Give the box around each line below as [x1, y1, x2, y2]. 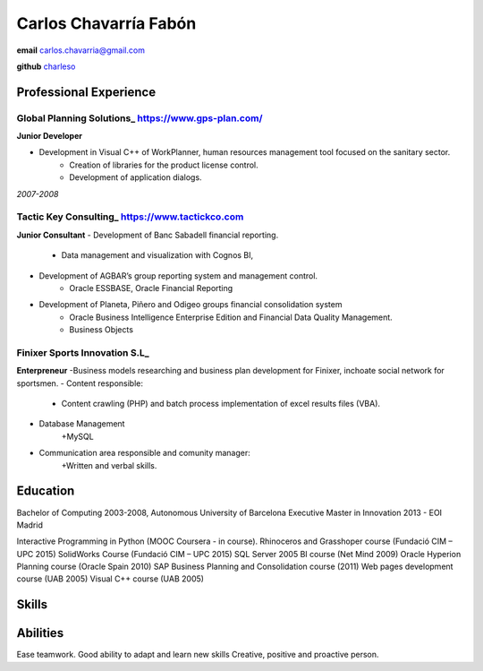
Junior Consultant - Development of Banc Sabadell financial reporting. [16, 229, 279, 240]
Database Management [38, 418, 125, 429]
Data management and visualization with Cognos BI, [61, 250, 254, 261]
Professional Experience [16, 84, 157, 99]
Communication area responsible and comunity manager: [38, 448, 250, 459]
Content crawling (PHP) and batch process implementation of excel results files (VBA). [61, 399, 380, 409]
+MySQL [61, 431, 94, 442]
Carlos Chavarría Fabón [16, 13, 197, 33]
